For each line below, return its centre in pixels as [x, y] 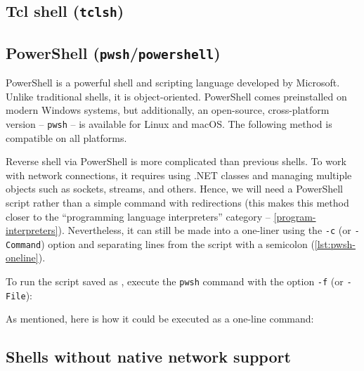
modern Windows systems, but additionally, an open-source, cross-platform [168, 110]
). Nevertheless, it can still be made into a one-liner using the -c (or [204, 230]
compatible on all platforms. [66, 137]
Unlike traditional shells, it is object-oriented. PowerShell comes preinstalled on [176, 96]
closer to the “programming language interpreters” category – [138, 216]
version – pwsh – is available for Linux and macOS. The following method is [169, 123]
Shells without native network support [148, 357]
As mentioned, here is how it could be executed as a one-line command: [160, 319]
